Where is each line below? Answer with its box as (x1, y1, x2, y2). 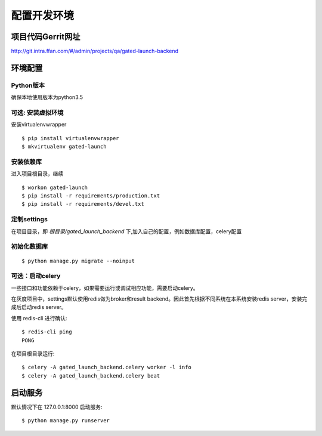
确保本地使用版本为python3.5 (11, 94, 83, 101)
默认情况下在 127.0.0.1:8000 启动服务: (11, 403, 103, 410)
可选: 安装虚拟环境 (11, 108, 64, 116)
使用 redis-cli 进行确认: (11, 314, 67, 321)
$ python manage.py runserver (21, 418, 110, 424)
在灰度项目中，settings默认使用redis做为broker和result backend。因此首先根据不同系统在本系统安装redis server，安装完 (11, 295, 308, 302)
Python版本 (11, 81, 45, 89)
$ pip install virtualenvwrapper (21, 135, 119, 141)
